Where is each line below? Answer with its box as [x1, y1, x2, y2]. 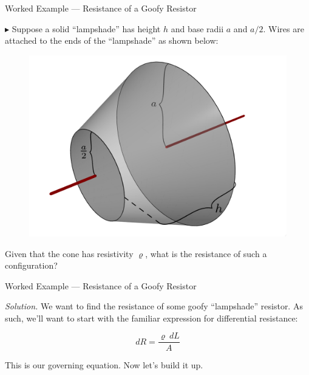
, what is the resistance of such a [145, 247, 267, 260]
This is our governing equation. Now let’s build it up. [5, 358, 203, 371]
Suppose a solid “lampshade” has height [12, 22, 161, 35]
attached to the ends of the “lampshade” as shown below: [5, 34, 219, 47]
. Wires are [263, 22, 304, 35]
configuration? [5, 259, 58, 272]
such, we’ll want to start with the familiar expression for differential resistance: [5, 311, 298, 324]
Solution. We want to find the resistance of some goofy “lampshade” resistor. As [5, 300, 303, 312]
